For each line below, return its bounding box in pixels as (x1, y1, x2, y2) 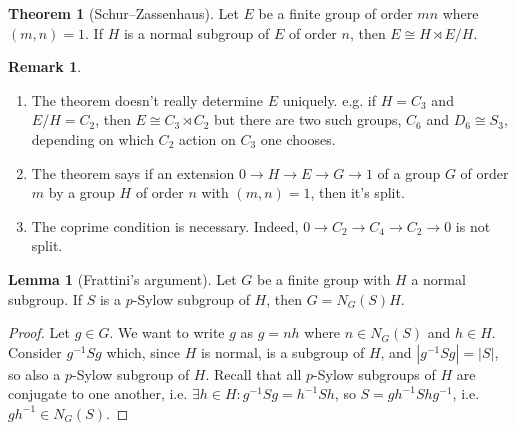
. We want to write (109, 322, 225, 343)
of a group (377, 162, 441, 183)
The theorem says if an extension (31, 162, 235, 183)
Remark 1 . (8, 56, 82, 77)
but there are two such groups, (214, 109, 402, 130)
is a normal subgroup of (123, 22, 270, 43)
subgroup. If (8, 288, 83, 309)
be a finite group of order (258, 3, 413, 23)
